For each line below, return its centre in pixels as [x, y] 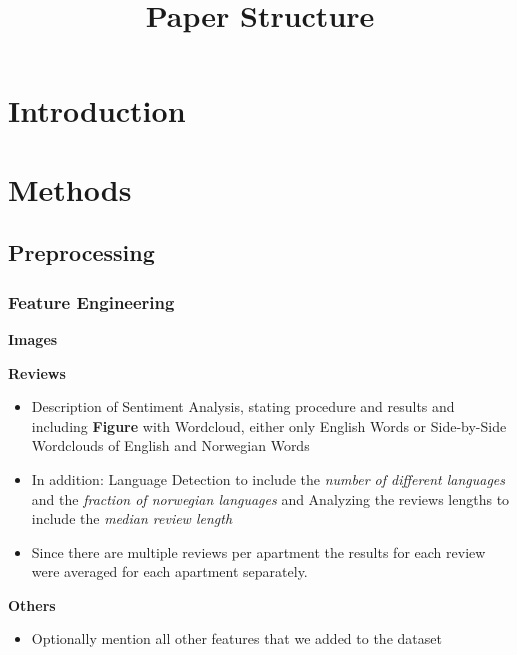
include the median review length [132, 518]
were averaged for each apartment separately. [169, 571]
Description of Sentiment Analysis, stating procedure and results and [243, 406]
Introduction [97, 110]
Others [32, 604]
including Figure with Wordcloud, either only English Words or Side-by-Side [269, 425]
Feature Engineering [91, 301]
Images [33, 338]
